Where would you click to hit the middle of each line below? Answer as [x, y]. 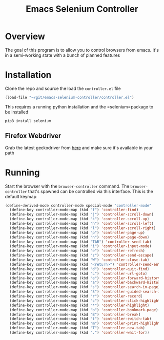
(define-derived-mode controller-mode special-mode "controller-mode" [78, 205]
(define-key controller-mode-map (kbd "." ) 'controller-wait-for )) [80, 333]
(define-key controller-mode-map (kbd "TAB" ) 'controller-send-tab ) [81, 242]
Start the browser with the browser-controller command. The [67, 186]
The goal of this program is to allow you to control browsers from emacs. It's [82, 50]
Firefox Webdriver [33, 136]
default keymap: [21, 196]
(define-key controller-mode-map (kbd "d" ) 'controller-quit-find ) [80, 269]
